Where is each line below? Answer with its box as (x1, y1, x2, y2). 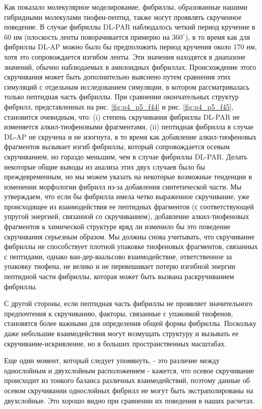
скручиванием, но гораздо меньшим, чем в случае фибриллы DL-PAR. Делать (4, 151, 247, 161)
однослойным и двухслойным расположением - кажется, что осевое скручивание (4, 365, 254, 375)
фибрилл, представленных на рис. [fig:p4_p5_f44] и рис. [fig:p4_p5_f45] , (4, 101, 234, 112)
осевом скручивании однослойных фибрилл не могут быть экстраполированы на (4, 385, 253, 395)
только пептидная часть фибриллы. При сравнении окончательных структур (4, 91, 239, 102)
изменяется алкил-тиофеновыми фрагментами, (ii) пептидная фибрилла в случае (4, 121, 254, 132)
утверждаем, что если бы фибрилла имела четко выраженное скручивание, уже (4, 191, 250, 202)
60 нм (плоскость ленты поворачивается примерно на (4, 31, 170, 42)
